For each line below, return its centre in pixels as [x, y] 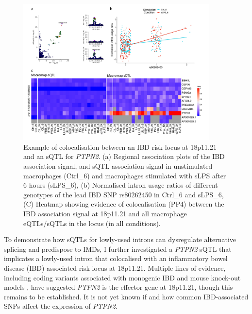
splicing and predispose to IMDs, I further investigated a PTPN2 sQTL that [118, 249]
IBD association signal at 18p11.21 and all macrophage [105, 213]
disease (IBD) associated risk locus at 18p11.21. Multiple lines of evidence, [115, 268]
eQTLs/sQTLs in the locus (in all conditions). [92, 223]
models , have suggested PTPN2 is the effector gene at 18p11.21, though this [118, 287]
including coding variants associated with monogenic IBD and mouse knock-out [122, 277]
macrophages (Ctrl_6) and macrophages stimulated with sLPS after [125, 175]
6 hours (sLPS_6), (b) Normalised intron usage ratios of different [121, 185]
